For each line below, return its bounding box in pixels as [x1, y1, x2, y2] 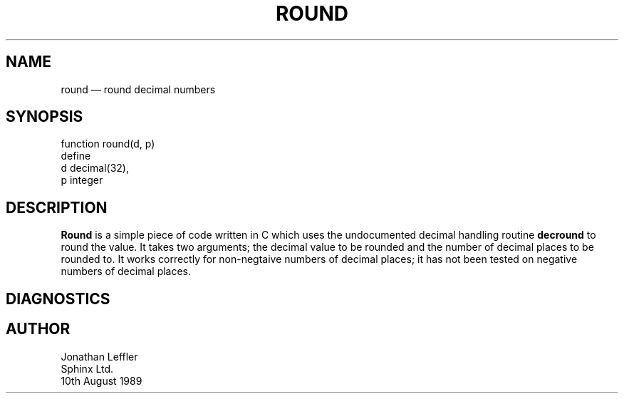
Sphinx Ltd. [61, 362, 114, 375]
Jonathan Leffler [61, 350, 138, 363]
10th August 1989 [61, 374, 142, 387]
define [61, 150, 91, 162]
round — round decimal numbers [61, 83, 216, 95]
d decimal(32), [61, 162, 129, 175]
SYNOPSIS [6, 108, 83, 126]
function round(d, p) [61, 138, 155, 150]
